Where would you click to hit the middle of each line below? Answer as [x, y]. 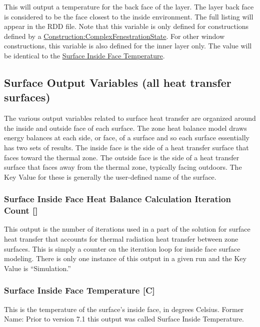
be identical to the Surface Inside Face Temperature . [84, 55]
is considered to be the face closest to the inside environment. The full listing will [129, 16]
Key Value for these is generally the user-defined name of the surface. [110, 176]
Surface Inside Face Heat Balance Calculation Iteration [117, 199]
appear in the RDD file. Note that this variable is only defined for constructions [126, 26]
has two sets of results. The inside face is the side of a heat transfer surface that [126, 147]
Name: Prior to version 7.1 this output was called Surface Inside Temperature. [124, 319]
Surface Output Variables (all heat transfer [118, 82]
